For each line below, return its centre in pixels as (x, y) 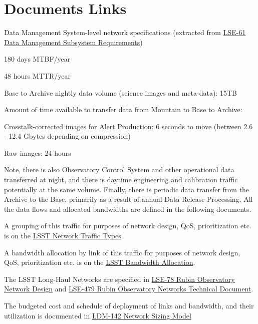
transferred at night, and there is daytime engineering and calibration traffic (121, 180)
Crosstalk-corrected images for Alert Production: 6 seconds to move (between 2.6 (128, 126)
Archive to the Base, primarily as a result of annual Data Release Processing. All (128, 199)
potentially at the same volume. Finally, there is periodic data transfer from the (127, 189)
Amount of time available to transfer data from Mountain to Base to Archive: (123, 109)
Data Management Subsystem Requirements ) (73, 42)
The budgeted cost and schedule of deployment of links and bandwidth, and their (129, 305)
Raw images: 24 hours (38, 152)
